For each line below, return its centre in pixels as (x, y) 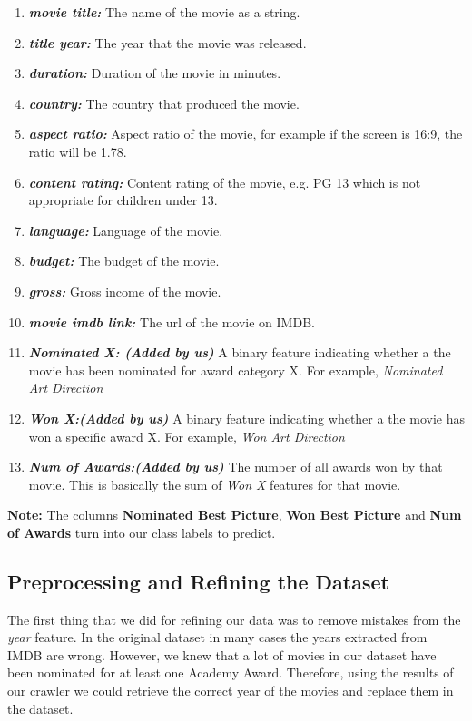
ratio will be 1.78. (78, 151)
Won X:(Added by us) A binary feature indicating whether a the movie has (246, 418)
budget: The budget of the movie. (124, 261)
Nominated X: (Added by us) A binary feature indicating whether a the (240, 352)
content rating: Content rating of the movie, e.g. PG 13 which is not (225, 182)
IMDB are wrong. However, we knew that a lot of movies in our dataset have (222, 654)
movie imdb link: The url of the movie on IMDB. (172, 322)
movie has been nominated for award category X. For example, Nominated (236, 370)
